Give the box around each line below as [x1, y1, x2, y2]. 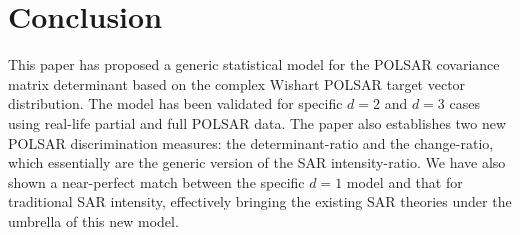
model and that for [346, 171, 463, 192]
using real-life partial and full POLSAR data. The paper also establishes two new [8, 112, 507, 133]
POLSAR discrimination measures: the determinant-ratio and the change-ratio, [8, 132, 494, 153]
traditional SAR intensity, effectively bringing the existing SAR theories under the [8, 191, 512, 212]
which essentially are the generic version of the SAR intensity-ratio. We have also [8, 152, 506, 173]
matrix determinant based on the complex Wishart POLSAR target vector [8, 73, 466, 94]
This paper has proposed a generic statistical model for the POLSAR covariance [8, 54, 500, 75]
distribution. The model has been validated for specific [8, 93, 343, 114]
